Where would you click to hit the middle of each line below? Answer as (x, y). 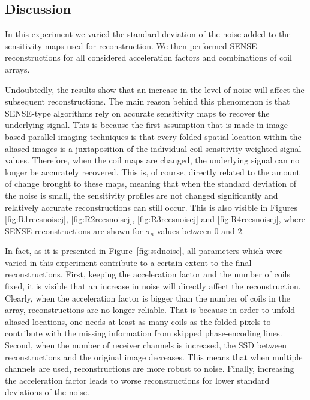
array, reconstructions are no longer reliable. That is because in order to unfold (150, 310)
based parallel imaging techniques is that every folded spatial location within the (153, 136)
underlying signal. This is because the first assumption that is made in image (147, 125)
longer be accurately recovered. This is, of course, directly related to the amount (153, 171)
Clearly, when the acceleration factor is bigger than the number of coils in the (148, 298)
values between (184, 230)
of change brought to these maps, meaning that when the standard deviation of (151, 183)
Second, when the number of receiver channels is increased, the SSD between (146, 345)
